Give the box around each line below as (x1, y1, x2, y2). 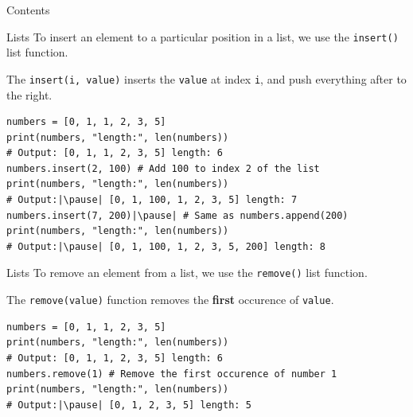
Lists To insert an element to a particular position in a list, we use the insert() (6, 28, 399, 45)
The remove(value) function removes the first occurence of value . (6, 291, 334, 308)
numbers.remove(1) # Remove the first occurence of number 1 (6, 368, 337, 380)
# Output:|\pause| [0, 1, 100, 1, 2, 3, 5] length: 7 (6, 194, 298, 206)
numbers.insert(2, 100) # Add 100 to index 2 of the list (6, 162, 320, 174)
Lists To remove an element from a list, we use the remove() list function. (6, 264, 368, 281)
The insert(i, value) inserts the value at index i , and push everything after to (6, 70, 407, 87)
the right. (6, 86, 53, 103)
